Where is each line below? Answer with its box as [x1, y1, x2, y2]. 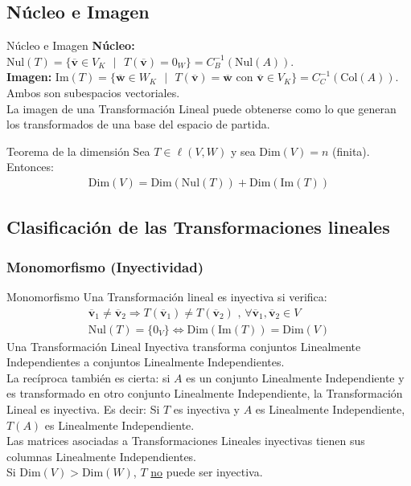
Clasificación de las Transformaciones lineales [6, 214, 390, 239]
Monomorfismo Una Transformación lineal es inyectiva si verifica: [6, 288, 327, 304]
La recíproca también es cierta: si [6, 369, 171, 386]
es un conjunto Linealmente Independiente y [186, 369, 405, 386]
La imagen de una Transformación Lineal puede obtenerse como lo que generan [6, 100, 397, 116]
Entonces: [6, 158, 54, 175]
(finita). [331, 142, 370, 159]
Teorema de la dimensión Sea [6, 142, 150, 159]
